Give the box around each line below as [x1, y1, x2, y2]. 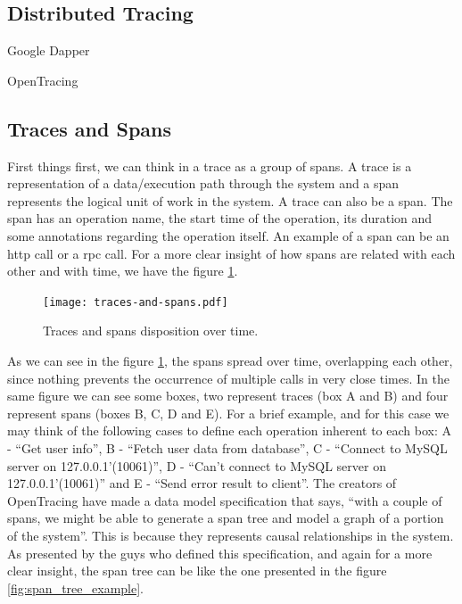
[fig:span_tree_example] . [7, 578, 144, 597]
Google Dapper [7, 41, 90, 60]
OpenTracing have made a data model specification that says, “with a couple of [7, 491, 442, 509]
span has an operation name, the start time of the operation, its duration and [7, 209, 433, 228]
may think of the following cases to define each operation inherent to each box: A [7, 421, 451, 440]
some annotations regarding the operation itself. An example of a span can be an [7, 226, 450, 244]
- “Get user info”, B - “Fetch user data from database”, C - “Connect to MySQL [7, 438, 448, 457]
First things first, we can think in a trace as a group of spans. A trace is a [7, 156, 412, 175]
